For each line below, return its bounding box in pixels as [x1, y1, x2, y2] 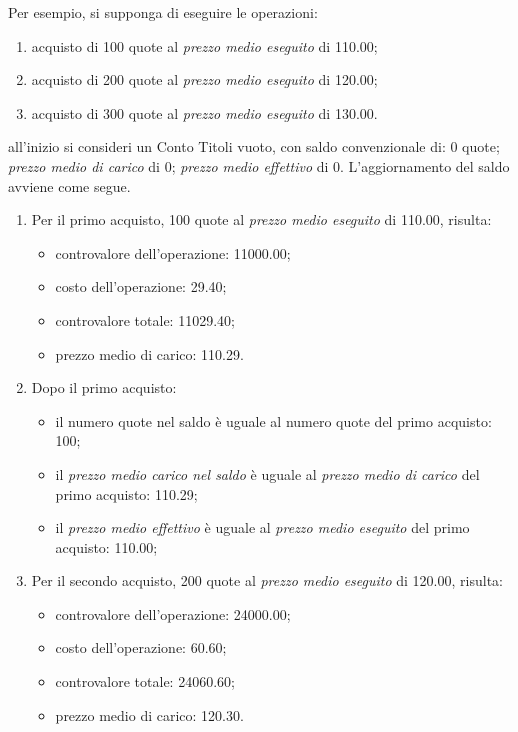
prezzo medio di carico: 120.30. [55, 704, 244, 725]
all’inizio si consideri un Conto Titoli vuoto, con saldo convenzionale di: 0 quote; [8, 136, 500, 157]
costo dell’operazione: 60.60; [55, 637, 227, 658]
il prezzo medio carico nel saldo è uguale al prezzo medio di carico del [55, 463, 480, 484]
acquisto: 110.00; [55, 536, 158, 557]
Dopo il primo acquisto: [31, 377, 177, 398]
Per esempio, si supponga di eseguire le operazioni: [8, 2, 318, 22]
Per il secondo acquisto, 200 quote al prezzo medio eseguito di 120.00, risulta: [31, 570, 503, 591]
